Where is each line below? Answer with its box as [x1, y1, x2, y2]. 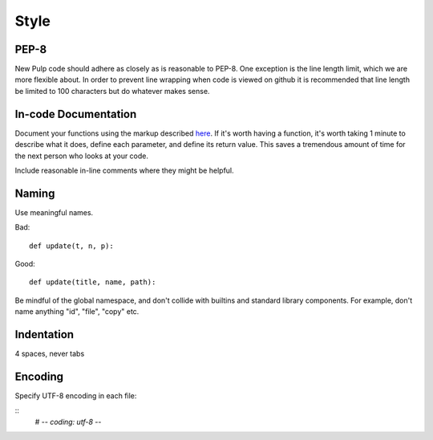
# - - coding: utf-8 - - [34, 417, 102, 426]
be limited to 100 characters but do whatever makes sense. [14, 86, 210, 96]
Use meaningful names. [14, 207, 94, 217]
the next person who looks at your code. [14, 151, 148, 161]
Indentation [14, 328, 75, 341]
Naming [14, 186, 55, 200]
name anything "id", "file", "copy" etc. [14, 307, 140, 316]
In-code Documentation [14, 107, 137, 120]
